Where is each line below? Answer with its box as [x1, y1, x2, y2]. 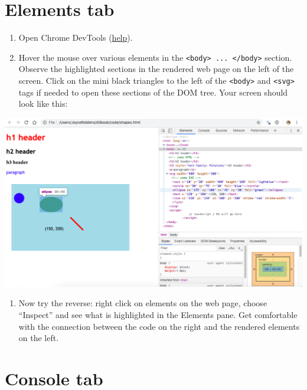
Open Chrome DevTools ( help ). [18, 31, 133, 44]
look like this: [18, 97, 68, 110]
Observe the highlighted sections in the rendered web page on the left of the [18, 63, 294, 75]
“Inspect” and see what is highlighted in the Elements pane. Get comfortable [18, 308, 298, 320]
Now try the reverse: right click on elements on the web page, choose [18, 297, 267, 309]
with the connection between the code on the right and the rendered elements [18, 320, 300, 332]
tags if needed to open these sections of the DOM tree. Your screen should [18, 86, 288, 98]
